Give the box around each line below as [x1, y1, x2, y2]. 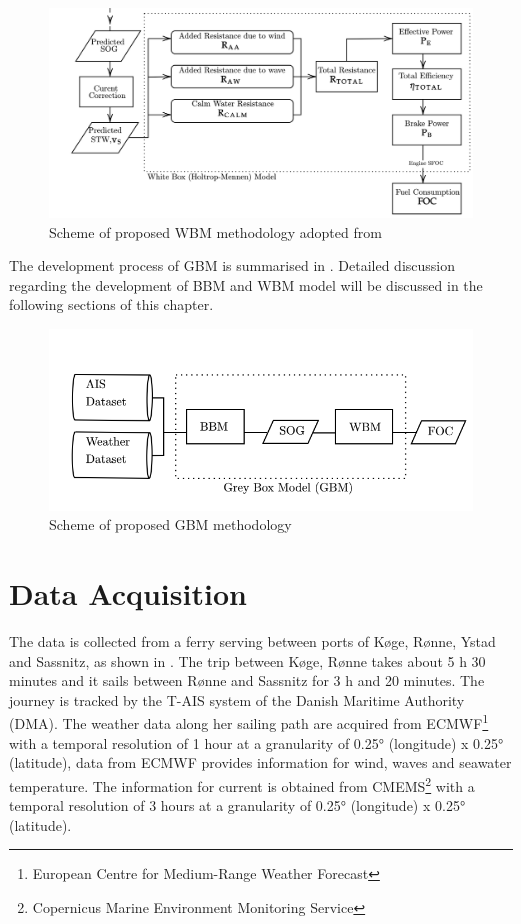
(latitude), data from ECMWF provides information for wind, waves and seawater [9, 752, 512, 773]
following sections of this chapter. [9, 294, 214, 315]
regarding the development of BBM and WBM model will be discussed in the [9, 274, 483, 295]
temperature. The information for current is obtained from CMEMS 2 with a [9, 772, 475, 796]
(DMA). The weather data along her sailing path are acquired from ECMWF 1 [9, 710, 489, 734]
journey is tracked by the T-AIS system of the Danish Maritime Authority [9, 689, 465, 710]
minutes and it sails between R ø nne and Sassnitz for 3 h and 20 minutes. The [9, 670, 485, 691]
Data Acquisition [9, 573, 247, 614]
